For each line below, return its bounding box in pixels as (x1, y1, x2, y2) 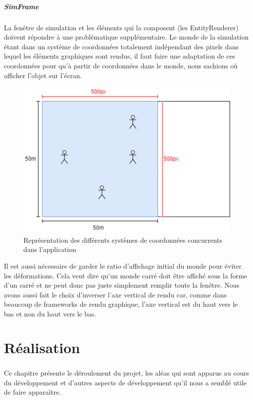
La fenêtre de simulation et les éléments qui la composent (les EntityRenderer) (4, 22, 239, 32)
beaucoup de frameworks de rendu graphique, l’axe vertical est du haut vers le (4, 299, 238, 309)
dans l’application (23, 244, 77, 254)
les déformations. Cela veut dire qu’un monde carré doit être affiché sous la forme (4, 270, 248, 280)
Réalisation (4, 337, 80, 357)
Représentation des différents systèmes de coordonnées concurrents (23, 234, 222, 245)
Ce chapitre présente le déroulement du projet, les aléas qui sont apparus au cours (4, 368, 249, 378)
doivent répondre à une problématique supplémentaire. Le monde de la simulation (4, 32, 249, 42)
